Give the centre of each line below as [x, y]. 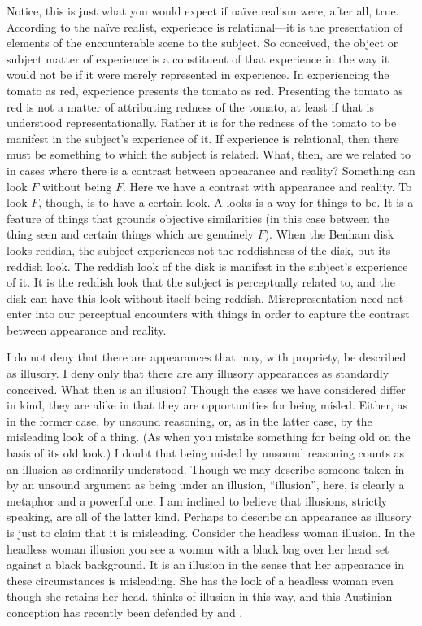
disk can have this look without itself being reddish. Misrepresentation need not [205, 298]
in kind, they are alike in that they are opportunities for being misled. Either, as [207, 405]
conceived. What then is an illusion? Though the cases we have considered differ [206, 389]
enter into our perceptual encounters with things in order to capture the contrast [208, 314]
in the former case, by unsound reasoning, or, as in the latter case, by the [189, 420]
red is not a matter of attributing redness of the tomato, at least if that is [191, 106]
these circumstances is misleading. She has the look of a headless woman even [200, 580]
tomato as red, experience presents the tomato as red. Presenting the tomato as [205, 90]
